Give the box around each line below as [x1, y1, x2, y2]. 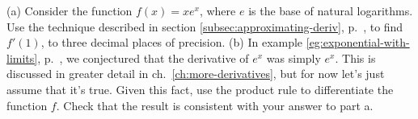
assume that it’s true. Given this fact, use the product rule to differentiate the [6, 80, 394, 97]
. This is [335, 49, 376, 66]
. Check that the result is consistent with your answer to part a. [56, 96, 374, 113]
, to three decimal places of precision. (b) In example [40, 34, 303, 51]
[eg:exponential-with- [306, 34, 410, 51]
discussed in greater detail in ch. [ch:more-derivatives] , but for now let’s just [6, 65, 385, 82]
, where [199, 2, 236, 18]
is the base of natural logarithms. [248, 2, 413, 18]
